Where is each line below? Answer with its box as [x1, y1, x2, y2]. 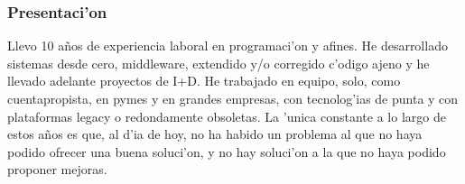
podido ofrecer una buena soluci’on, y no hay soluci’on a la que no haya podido [7, 142, 446, 161]
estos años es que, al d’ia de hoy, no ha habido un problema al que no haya [7, 124, 423, 143]
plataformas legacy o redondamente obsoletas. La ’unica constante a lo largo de [7, 106, 446, 125]
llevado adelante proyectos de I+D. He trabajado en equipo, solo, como [7, 71, 401, 90]
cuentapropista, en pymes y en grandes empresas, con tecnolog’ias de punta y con [7, 89, 459, 107]
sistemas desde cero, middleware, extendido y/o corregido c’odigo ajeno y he [7, 53, 430, 72]
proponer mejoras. [7, 160, 107, 179]
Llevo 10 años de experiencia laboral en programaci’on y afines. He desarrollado [7, 36, 448, 55]
